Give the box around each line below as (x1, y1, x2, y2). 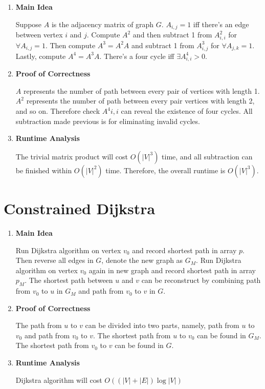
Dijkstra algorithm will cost (15, 374, 102, 385)
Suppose (15, 18, 42, 29)
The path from (15, 320, 62, 331)
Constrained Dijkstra (4, 198, 156, 218)
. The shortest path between (25, 275, 113, 285)
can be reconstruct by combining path (141, 275, 261, 285)
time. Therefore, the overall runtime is (105, 165, 226, 175)
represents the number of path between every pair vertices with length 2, (26, 95, 255, 106)
